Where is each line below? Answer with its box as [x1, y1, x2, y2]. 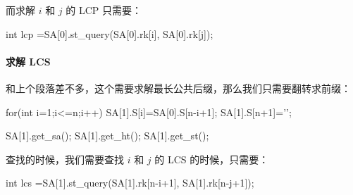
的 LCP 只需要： [66, 3, 142, 17]
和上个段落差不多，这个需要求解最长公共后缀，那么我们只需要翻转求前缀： [6, 80, 351, 95]
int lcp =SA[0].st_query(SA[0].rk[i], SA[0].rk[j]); [6, 26, 213, 41]
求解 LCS [6, 54, 51, 68]
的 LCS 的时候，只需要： [154, 151, 269, 166]
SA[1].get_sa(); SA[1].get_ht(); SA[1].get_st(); [6, 128, 209, 143]
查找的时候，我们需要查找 [6, 151, 124, 166]
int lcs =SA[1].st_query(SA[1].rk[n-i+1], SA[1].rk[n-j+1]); [6, 175, 254, 190]
